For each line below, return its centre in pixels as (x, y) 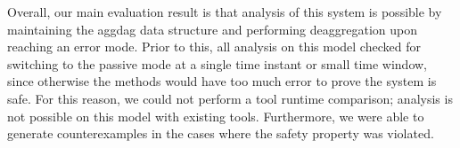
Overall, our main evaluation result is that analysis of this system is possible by (225, 12)
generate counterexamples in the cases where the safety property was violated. (221, 133)
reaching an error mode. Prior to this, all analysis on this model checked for (214, 47)
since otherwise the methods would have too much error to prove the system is (222, 81)
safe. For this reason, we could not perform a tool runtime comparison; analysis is (230, 98)
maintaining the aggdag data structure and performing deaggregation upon (213, 29)
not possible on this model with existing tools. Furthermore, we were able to (216, 116)
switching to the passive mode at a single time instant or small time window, (218, 63)
